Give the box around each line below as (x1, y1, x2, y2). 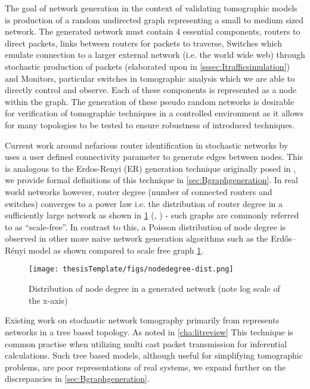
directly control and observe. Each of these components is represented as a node (5, 84, 297, 96)
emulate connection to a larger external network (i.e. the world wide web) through (5, 48, 305, 61)
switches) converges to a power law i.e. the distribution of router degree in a (5, 197, 283, 209)
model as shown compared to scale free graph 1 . (28, 243, 204, 256)
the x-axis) (29, 294, 68, 306)
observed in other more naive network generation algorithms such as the (5, 232, 268, 245)
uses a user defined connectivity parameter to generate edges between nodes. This (5, 150, 303, 163)
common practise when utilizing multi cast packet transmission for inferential (5, 337, 287, 350)
